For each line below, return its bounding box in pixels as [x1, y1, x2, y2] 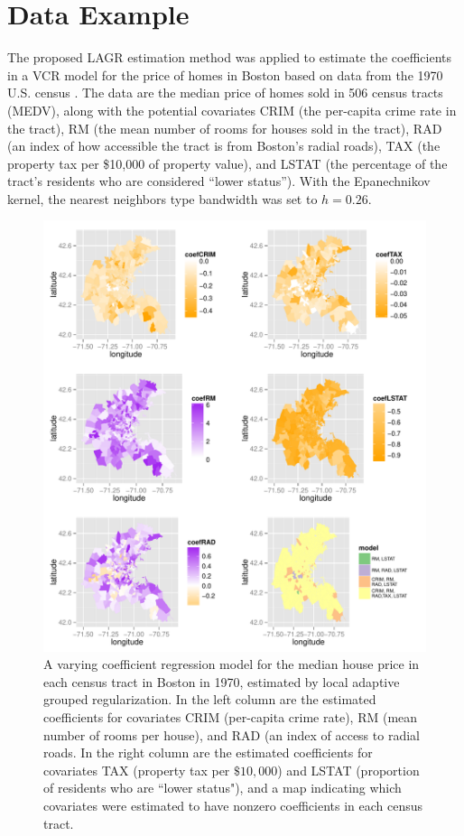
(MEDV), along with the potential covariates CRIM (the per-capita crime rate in [7, 100, 457, 119]
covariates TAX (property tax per [43, 760, 230, 779]
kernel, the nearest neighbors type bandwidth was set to [7, 189, 318, 208]
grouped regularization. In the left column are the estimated [43, 690, 376, 709]
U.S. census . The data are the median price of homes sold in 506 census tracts [7, 83, 443, 102]
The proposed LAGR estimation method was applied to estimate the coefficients [7, 48, 452, 67]
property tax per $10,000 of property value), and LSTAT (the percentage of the [7, 153, 448, 172]
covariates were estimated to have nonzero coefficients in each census [43, 795, 422, 814]
